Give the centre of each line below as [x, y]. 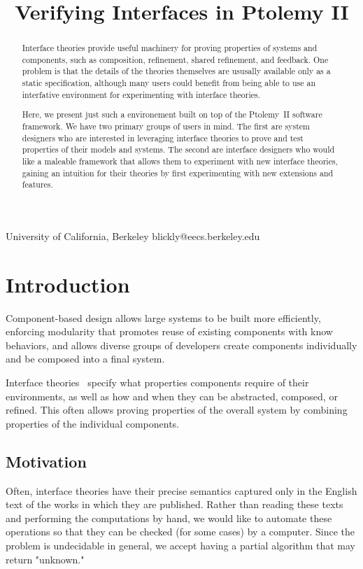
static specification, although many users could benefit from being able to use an [169, 83]
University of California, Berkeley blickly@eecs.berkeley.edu [133, 236]
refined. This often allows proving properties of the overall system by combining [177, 410]
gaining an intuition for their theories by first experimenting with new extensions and [178, 173]
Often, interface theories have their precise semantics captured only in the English [181, 490]
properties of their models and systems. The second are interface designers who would [178, 149]
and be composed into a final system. [85, 359]
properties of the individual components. [92, 423]
